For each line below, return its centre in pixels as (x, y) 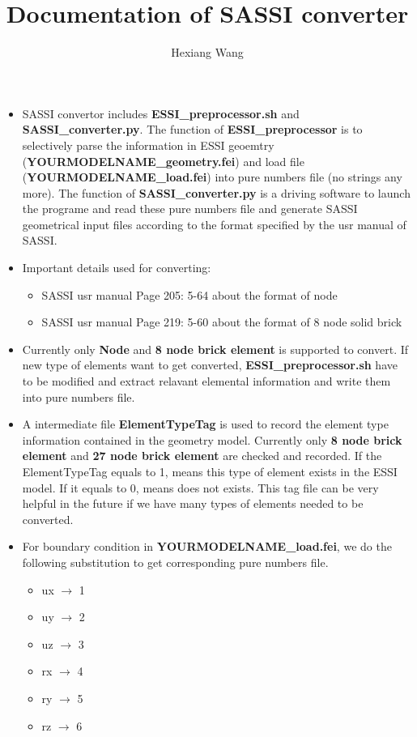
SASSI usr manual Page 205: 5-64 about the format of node (189, 294)
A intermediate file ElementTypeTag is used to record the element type (205, 424)
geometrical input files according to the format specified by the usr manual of (214, 224)
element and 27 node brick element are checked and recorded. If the (202, 456)
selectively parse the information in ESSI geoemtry (148, 145)
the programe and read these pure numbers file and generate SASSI (190, 209)
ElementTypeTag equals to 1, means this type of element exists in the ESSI (210, 471)
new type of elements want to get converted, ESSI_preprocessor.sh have (210, 365)
